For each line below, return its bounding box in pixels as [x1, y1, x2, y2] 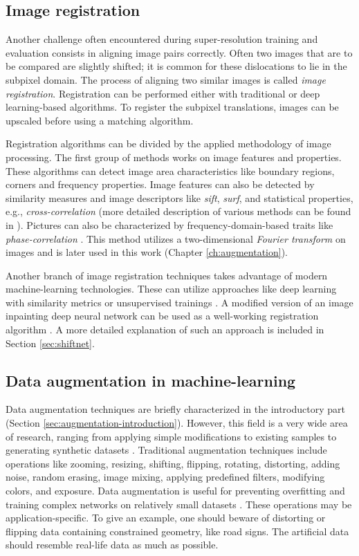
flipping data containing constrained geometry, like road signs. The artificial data [6, 523, 349, 538]
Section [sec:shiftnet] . [6, 335, 95, 350]
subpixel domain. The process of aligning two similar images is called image [6, 72, 326, 86]
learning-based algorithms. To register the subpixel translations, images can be [6, 100, 339, 114]
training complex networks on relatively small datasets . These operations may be [6, 497, 352, 511]
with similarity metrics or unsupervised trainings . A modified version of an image [6, 295, 353, 309]
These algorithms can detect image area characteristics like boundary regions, [6, 163, 335, 178]
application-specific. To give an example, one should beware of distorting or [6, 510, 326, 525]
